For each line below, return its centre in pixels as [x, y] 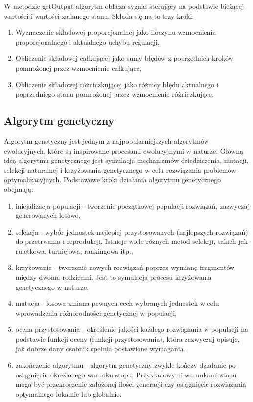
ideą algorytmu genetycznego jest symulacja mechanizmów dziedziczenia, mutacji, [126, 160]
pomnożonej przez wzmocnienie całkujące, [78, 67]
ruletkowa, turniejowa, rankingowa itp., [74, 251]
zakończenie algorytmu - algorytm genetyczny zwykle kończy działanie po [126, 365]
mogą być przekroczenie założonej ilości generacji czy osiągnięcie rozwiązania [131, 384]
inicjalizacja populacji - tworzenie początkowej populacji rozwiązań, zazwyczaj [133, 205]
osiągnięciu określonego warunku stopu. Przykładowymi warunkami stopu [126, 374]
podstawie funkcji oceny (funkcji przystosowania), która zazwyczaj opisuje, [127, 339]
